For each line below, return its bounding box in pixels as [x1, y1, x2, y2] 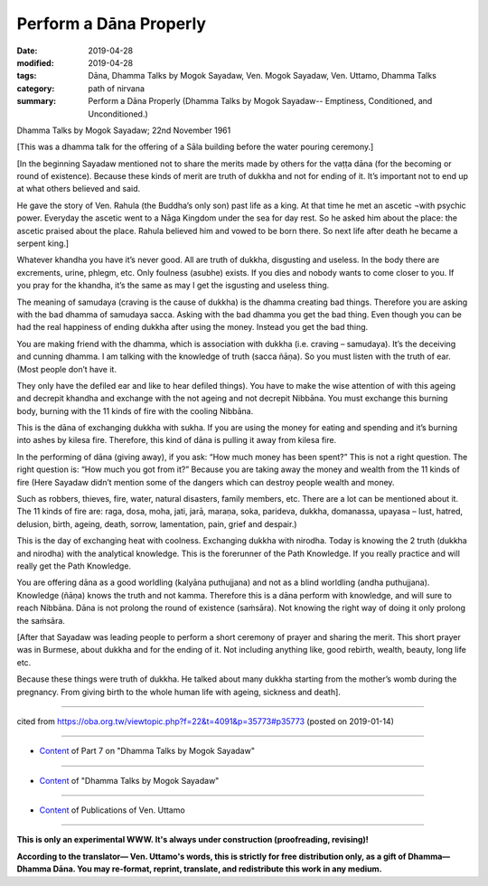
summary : [16, 96, 57, 107]
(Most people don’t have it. [16, 363, 117, 374]
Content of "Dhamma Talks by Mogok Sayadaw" [39, 775, 220, 786]
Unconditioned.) [88, 108, 148, 119]
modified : [16, 57, 54, 68]
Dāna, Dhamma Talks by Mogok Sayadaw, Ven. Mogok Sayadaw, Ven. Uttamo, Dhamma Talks [88, 71, 437, 81]
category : [16, 82, 55, 94]
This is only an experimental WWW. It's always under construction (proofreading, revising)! [16, 834, 370, 845]
